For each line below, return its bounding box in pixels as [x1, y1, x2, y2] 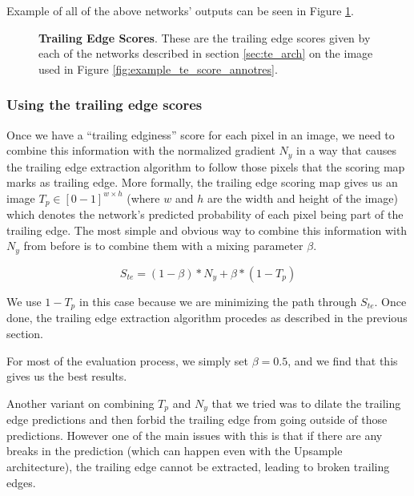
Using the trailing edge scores [6, 95, 203, 115]
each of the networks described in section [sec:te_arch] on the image [38, 45, 373, 62]
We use [6, 292, 42, 309]
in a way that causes [296, 142, 396, 159]
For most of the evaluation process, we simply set [6, 352, 249, 369]
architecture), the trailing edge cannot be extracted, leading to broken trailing [6, 458, 390, 474]
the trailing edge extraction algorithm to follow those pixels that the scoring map [6, 158, 405, 175]
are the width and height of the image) [207, 189, 398, 206]
